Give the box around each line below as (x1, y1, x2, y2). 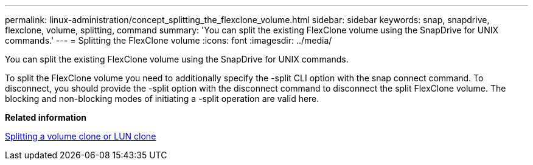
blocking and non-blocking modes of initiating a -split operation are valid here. (5, 93, 319, 104)
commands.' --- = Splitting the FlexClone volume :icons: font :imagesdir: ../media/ (5, 35, 332, 45)
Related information (5, 112, 87, 123)
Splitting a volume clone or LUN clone (5, 131, 156, 141)
